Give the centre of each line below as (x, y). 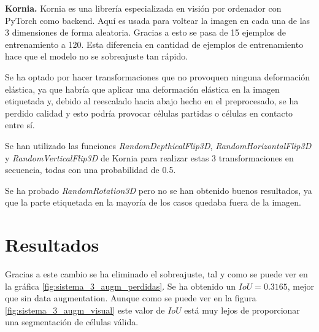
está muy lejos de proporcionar (242, 310)
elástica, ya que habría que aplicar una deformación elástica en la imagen (142, 89)
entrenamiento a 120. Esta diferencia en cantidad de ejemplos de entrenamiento (154, 44)
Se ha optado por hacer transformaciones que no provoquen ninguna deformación (158, 76)
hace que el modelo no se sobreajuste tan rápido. (97, 56)
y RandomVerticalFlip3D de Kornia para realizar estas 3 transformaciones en (149, 157)
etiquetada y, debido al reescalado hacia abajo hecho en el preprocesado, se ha (152, 101)
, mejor (301, 286)
